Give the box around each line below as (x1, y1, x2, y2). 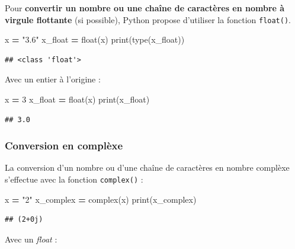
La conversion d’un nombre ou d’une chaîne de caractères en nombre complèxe (5, 161, 290, 174)
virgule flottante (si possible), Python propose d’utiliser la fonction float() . (5, 13, 291, 25)
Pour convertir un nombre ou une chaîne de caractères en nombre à (5, 2, 285, 14)
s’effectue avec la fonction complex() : (5, 173, 143, 186)
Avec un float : (5, 232, 57, 245)
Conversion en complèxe (5, 138, 123, 153)
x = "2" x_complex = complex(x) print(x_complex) (5, 193, 197, 205)
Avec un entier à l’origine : (5, 73, 101, 85)
